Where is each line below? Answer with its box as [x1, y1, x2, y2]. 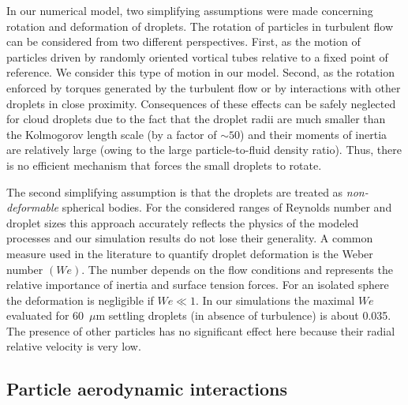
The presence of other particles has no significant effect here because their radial [6, 322, 395, 339]
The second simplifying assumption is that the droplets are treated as [6, 183, 343, 200]
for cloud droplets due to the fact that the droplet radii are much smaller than [6, 111, 386, 127]
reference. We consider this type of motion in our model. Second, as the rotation [6, 64, 395, 81]
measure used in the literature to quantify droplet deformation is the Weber [6, 245, 373, 261]
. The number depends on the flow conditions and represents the [81, 261, 393, 277]
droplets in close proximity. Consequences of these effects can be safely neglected [6, 95, 396, 111]
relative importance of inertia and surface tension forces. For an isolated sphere [6, 276, 389, 293]
